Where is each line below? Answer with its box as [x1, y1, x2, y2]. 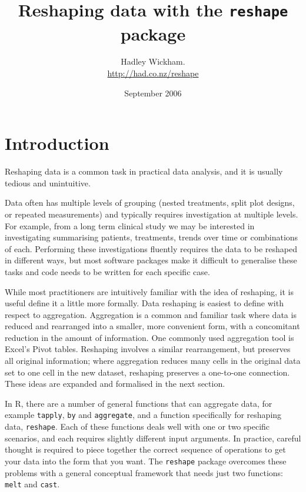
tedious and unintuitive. [5, 176, 91, 189]
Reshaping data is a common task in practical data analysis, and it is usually [5, 165, 283, 178]
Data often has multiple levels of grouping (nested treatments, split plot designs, [5, 196, 295, 209]
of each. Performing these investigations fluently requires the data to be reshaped [5, 242, 297, 255]
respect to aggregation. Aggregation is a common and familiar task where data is [5, 308, 297, 320]
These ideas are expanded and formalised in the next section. [5, 377, 225, 390]
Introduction [5, 131, 109, 155]
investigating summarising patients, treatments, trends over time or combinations [5, 231, 298, 243]
